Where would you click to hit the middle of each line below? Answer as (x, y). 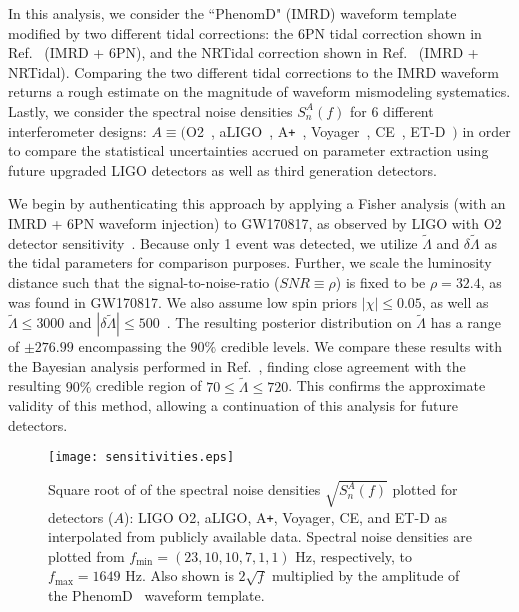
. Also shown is (187, 575)
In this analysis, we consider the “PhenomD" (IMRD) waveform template (232, 13)
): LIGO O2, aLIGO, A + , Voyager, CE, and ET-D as (285, 516)
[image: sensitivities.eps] (141, 457)
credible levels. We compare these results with (361, 346)
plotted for (425, 489)
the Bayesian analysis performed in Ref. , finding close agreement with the (237, 365)
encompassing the (132, 346)
